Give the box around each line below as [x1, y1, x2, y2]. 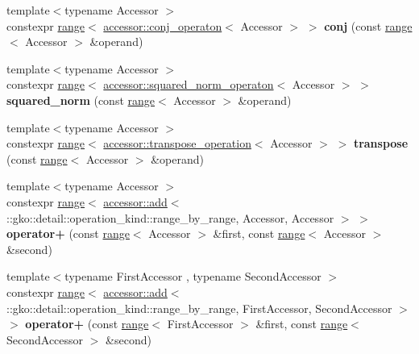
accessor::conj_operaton [103, 17, 222, 34]
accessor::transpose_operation [103, 135, 251, 152]
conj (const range [324, 17, 413, 34]
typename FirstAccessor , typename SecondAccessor [64, 268, 322, 285]
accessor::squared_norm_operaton [103, 76, 274, 93]
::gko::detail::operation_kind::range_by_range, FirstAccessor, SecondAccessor [6, 299, 392, 316]
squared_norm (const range [6, 91, 156, 108]
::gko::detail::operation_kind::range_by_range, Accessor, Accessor [6, 209, 334, 226]
